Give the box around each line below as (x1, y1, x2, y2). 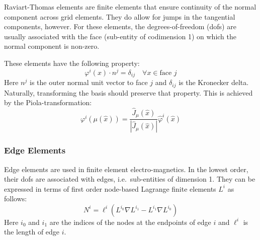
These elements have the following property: (4, 57, 140, 68)
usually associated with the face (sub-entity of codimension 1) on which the (4, 31, 236, 41)
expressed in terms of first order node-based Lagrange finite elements (4, 183, 216, 194)
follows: (4, 193, 27, 204)
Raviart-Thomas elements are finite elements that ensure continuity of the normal (4, 2, 256, 12)
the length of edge (4, 226, 60, 237)
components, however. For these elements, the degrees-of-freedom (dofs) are (4, 21, 236, 32)
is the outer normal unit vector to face (29, 77, 148, 88)
